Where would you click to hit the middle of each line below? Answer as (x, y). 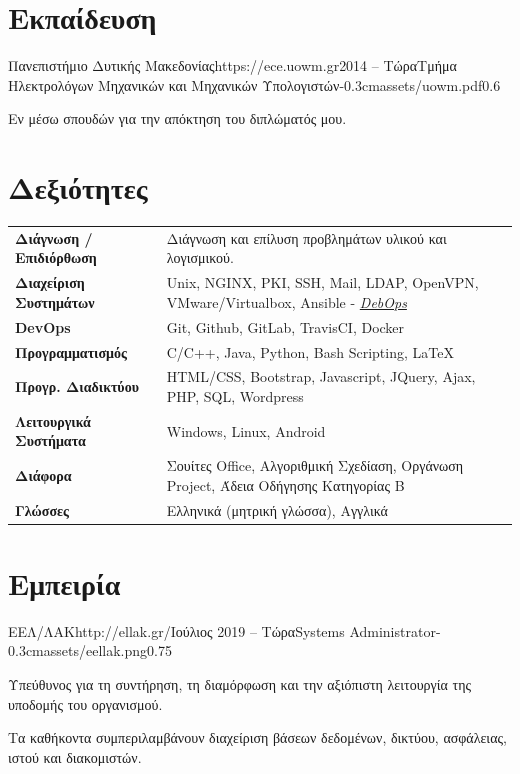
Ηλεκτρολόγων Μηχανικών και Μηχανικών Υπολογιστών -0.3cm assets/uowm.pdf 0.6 (254, 84)
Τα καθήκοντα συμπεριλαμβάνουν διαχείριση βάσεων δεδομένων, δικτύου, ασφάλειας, (257, 737)
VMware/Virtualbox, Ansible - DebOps (286, 301)
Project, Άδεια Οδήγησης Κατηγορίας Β (285, 484)
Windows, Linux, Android (246, 430)
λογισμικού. (200, 257)
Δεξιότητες (78, 187)
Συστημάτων (55, 301)
